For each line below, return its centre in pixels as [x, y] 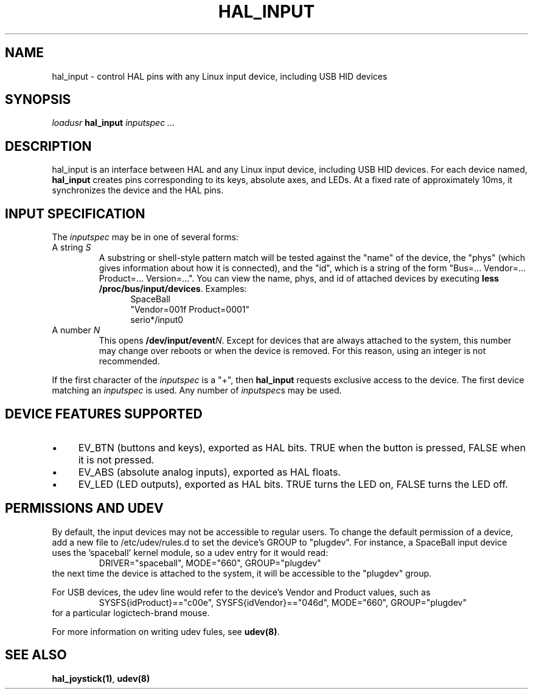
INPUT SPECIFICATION [75, 213]
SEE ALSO [36, 655]
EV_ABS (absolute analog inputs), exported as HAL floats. [209, 472]
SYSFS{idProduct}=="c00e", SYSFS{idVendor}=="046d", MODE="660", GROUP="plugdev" [283, 602]
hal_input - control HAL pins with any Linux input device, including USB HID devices [220, 76]
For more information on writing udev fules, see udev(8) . [166, 631]
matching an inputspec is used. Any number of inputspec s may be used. [197, 390]
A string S [71, 248]
